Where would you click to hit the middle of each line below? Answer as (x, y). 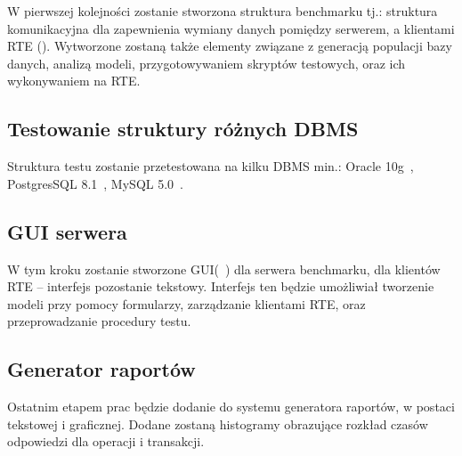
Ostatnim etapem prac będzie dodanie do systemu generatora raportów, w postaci (231, 407)
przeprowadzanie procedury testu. (99, 321)
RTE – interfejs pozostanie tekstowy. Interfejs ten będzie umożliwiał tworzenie (221, 286)
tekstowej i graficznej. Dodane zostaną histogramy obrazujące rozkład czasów (218, 423)
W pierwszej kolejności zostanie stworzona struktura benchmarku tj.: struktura (223, 11)
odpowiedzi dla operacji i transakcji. (106, 441)
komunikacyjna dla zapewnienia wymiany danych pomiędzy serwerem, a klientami (231, 28)
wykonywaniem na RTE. (74, 81)
